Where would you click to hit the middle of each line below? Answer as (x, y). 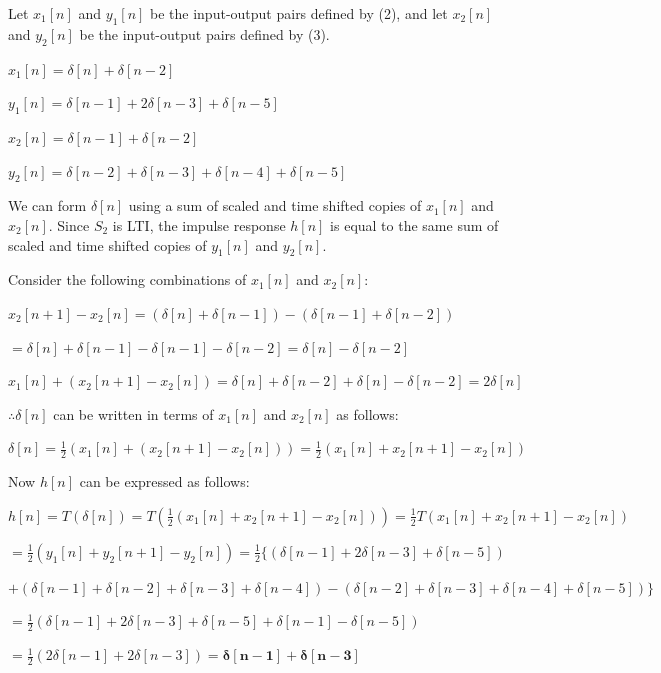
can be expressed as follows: (164, 481)
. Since (69, 224)
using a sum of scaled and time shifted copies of (275, 205)
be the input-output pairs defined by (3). (204, 33)
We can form (47, 205)
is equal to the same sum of (414, 224)
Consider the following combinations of (127, 279)
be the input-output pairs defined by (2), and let (299, 13)
